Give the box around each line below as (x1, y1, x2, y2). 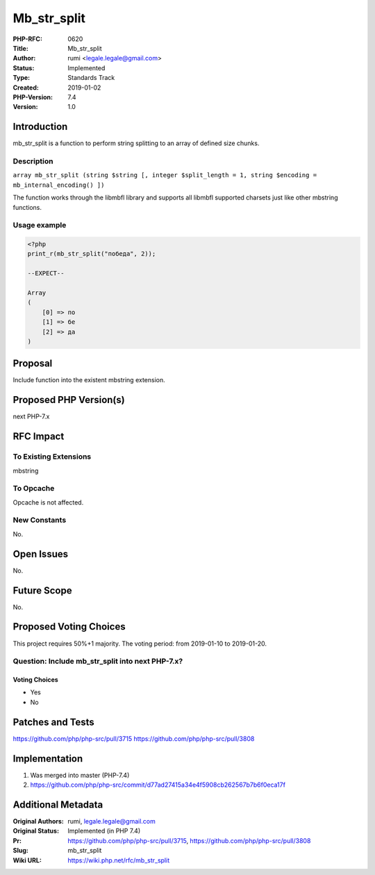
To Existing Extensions (12, 452, 92, 461)
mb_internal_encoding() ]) (12, 181, 105, 189)
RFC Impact (12, 431, 65, 443)
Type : (12, 74, 31, 82)
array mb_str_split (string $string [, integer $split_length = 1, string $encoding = (12, 171, 317, 179)
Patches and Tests (12, 716, 95, 728)
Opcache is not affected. (12, 498, 84, 507)
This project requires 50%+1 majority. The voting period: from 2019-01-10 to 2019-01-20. (12, 639, 267, 648)
